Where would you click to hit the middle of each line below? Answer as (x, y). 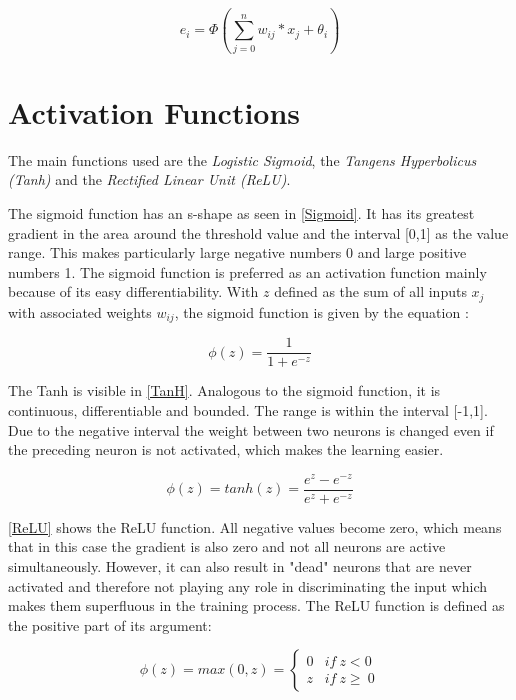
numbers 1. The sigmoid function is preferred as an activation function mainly (247, 271)
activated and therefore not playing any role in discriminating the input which (248, 585)
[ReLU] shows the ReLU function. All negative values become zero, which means (255, 526)
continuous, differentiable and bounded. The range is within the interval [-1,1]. (248, 409)
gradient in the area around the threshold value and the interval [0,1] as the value (258, 232)
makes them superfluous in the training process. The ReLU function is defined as (256, 605)
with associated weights (80, 311)
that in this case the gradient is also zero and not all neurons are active (227, 546)
